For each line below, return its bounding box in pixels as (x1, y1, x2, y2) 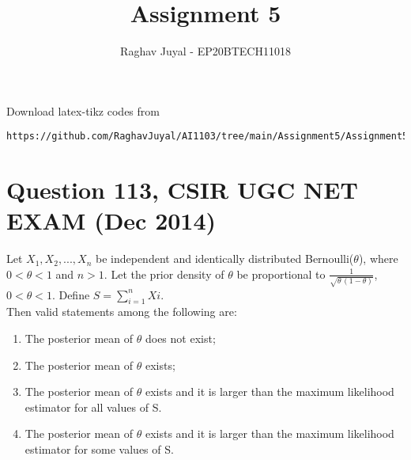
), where (358, 250, 398, 267)
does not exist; (145, 329, 216, 346)
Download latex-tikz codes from (6, 102, 160, 119)
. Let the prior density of (104, 265, 224, 282)
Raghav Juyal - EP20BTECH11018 (120, 43, 291, 59)
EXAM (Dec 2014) (6, 204, 217, 237)
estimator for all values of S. (25, 398, 162, 415)
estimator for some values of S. (25, 440, 174, 457)
